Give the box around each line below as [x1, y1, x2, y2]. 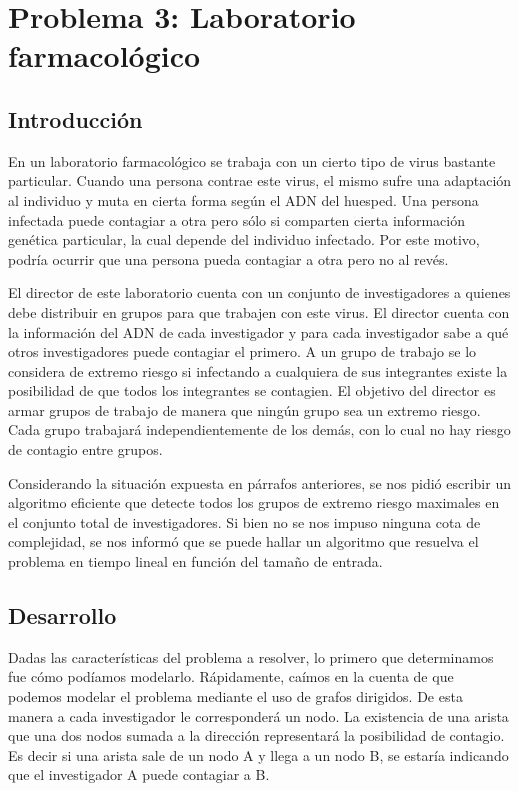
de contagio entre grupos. [8, 439, 163, 460]
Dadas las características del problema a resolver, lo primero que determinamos [8, 646, 494, 667]
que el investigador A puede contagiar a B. [8, 764, 270, 785]
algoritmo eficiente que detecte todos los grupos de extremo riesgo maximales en [8, 492, 500, 513]
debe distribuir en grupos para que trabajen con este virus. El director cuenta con [8, 301, 510, 322]
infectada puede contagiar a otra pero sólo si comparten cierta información [8, 209, 465, 230]
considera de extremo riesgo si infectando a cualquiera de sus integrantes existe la [8, 360, 508, 381]
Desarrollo [8, 600, 117, 631]
